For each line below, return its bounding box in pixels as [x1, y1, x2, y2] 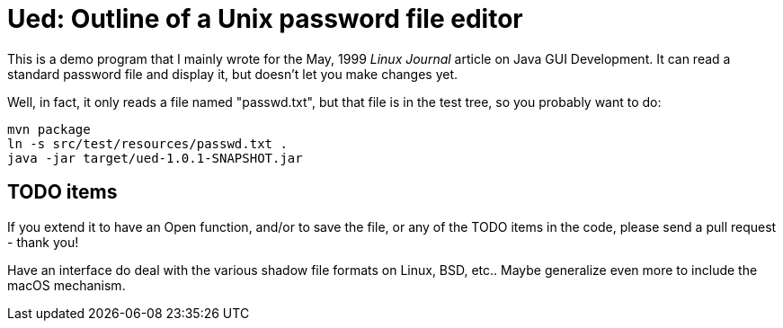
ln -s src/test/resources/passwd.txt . [7, 136, 288, 151]
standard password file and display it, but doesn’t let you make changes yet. [7, 66, 458, 82]
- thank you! [7, 234, 79, 250]
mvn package [7, 121, 91, 137]
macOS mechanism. [7, 277, 126, 293]
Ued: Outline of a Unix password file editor [7, 4, 523, 34]
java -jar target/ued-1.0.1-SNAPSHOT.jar [7, 150, 303, 165]
